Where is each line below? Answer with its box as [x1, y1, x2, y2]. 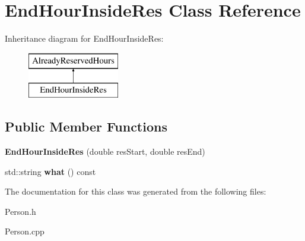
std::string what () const [5, 165, 96, 177]
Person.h [5, 205, 36, 217]
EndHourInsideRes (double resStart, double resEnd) [5, 145, 205, 158]
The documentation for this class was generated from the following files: [5, 185, 266, 198]
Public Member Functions [5, 117, 167, 136]
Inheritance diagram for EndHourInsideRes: [5, 32, 164, 45]
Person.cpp [5, 225, 45, 237]
